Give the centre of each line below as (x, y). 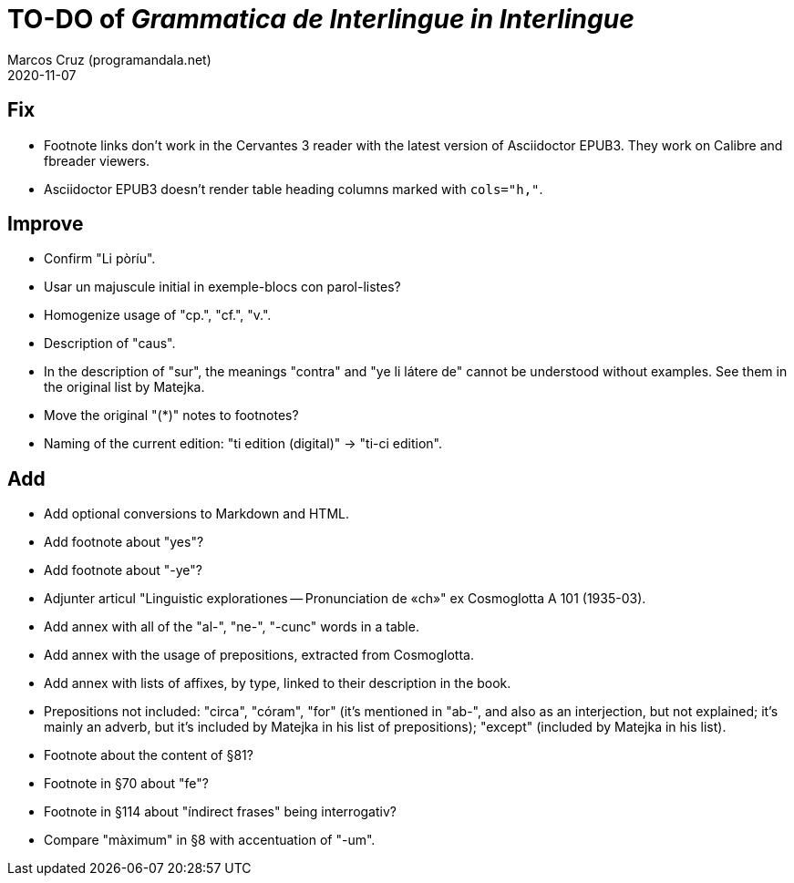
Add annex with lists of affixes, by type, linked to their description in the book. (278, 683)
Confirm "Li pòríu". (100, 259)
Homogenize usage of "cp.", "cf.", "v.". (158, 315)
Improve (46, 224)
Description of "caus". (110, 344)
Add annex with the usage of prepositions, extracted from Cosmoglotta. (259, 655)
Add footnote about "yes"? (124, 542)
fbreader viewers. (97, 160)
